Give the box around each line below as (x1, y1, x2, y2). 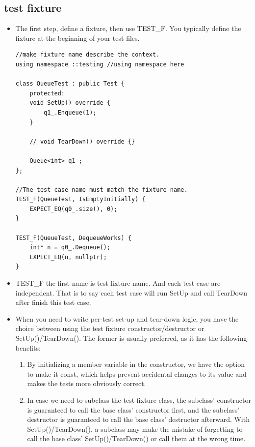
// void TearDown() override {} (29, 138, 135, 145)
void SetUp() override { (29, 99, 111, 107)
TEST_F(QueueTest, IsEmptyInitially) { (15, 196, 146, 203)
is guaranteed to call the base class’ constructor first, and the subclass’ (27, 404, 240, 415)
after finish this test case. (15, 297, 91, 307)
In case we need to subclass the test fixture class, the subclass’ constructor (27, 394, 251, 405)
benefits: (15, 342, 41, 353)
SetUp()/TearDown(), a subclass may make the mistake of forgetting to (27, 423, 243, 434)
